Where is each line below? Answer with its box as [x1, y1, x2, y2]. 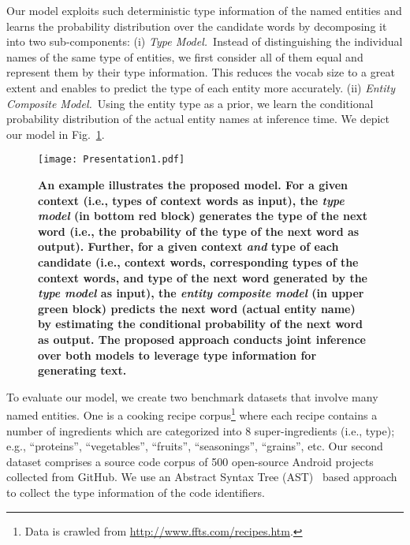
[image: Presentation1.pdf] [38, 154, 185, 166]
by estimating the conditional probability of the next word [38, 315, 363, 332]
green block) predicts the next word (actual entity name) [38, 300, 356, 316]
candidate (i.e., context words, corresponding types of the [38, 253, 359, 270]
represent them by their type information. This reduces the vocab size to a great [6, 64, 395, 80]
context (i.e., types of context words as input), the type [38, 192, 345, 208]
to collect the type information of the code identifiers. [6, 483, 265, 500]
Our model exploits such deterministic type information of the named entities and [6, 2, 402, 18]
